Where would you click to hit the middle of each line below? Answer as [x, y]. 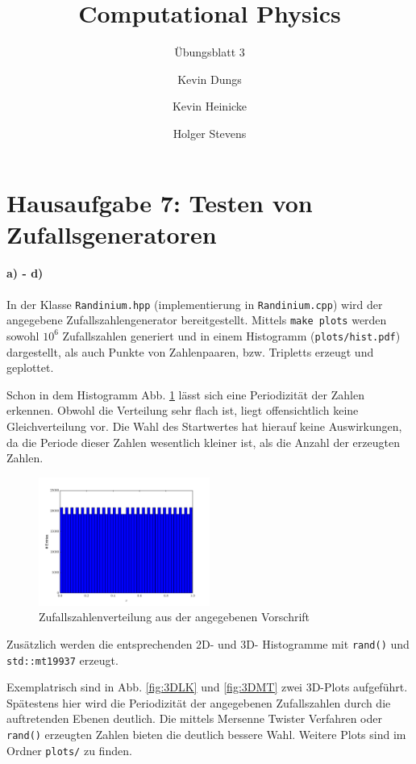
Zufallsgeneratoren [112, 234]
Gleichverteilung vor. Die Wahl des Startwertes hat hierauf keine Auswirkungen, [204, 426]
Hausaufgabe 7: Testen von [160, 202]
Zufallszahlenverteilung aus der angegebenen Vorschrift [175, 617]
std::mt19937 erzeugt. [62, 660]
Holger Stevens [210, 133]
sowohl [23, 335]
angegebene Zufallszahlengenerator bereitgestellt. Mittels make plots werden [197, 320]
